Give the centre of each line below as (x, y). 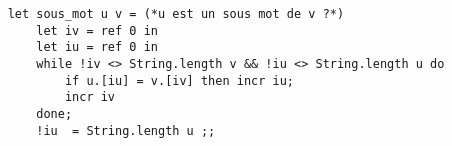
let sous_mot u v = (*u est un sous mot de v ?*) (176, 14)
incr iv (90, 97)
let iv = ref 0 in (97, 30)
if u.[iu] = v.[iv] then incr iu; (179, 80)
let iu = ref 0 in (97, 47)
